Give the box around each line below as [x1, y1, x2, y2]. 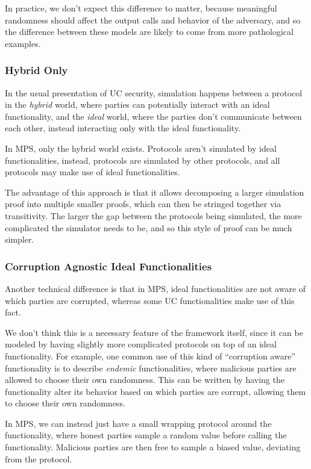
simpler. [5, 233, 34, 246]
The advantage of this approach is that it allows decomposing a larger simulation [5, 185, 304, 198]
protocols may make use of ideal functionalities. [5, 166, 180, 178]
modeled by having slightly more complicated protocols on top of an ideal [5, 338, 277, 350]
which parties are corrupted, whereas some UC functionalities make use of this [5, 294, 295, 306]
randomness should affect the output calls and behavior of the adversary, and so [5, 13, 301, 26]
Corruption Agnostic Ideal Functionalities [5, 258, 212, 273]
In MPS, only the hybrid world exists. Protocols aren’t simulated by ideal [5, 141, 277, 154]
